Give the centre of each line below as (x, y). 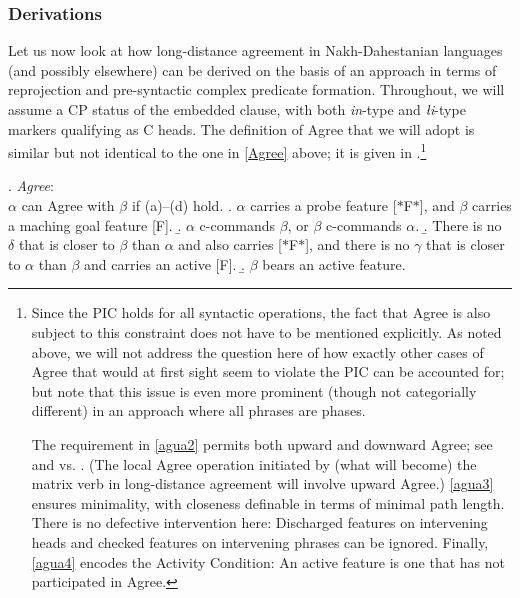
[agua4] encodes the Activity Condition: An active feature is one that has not (268, 561)
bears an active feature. (334, 263)
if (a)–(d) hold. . (181, 205)
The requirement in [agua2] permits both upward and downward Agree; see (262, 443)
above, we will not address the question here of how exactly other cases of (257, 351)
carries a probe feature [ (323, 205)
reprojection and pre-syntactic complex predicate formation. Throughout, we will (256, 89)
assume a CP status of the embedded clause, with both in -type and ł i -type (237, 109)
